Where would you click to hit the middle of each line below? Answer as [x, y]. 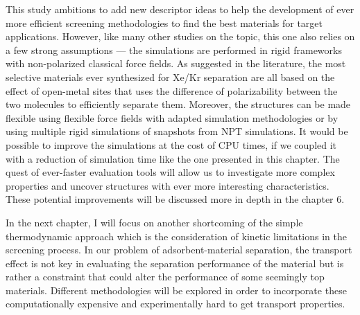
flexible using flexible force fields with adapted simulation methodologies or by [172, 117]
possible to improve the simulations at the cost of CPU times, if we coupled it [171, 144]
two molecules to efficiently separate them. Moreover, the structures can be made [178, 104]
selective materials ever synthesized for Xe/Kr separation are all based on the [170, 76]
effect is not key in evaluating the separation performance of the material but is [175, 263]
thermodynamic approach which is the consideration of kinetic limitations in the [176, 236]
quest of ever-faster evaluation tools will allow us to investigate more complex [170, 172]
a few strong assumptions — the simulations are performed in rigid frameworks [174, 49]
